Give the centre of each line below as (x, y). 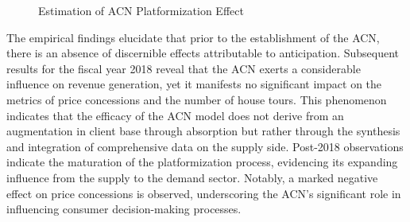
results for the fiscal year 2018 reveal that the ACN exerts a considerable (184, 68)
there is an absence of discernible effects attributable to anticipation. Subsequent (203, 53)
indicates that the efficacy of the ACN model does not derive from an (175, 115)
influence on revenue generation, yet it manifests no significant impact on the (194, 84)
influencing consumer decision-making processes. (124, 209)
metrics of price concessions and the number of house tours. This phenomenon (197, 99)
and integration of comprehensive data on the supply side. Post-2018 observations (205, 146)
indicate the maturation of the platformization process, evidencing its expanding (202, 162)
